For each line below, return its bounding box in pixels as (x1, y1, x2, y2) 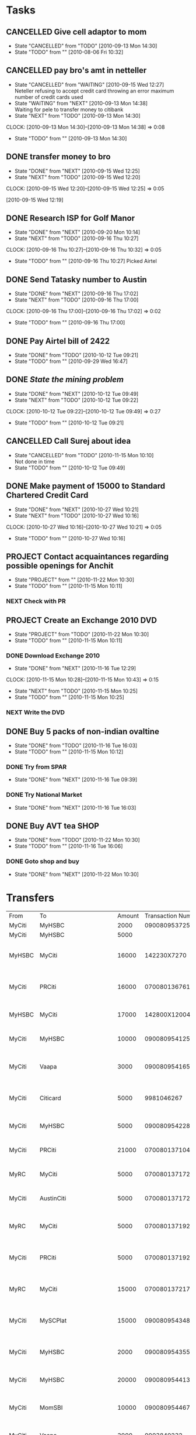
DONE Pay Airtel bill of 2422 (6, 336, 110, 346)
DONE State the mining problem (6, 375, 124, 385)
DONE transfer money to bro (6, 152, 111, 162)
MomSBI (39, 1403, 63, 1412)
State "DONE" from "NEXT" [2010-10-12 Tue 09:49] (14, 390, 139, 397)
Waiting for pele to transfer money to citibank (14, 106, 124, 113)
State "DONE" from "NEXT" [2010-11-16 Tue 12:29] (14, 665, 136, 672)
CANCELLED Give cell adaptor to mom (6, 27, 147, 37)
